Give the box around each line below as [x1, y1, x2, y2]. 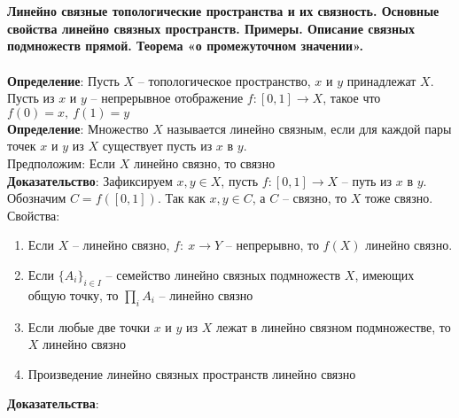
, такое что [323, 89, 381, 107]
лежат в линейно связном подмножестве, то [215, 317, 451, 336]
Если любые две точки [27, 317, 150, 336]
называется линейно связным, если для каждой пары [167, 119, 452, 137]
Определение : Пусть [7, 71, 120, 89]
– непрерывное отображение [90, 89, 244, 107]
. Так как [157, 189, 206, 207]
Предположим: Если [7, 153, 116, 172]
